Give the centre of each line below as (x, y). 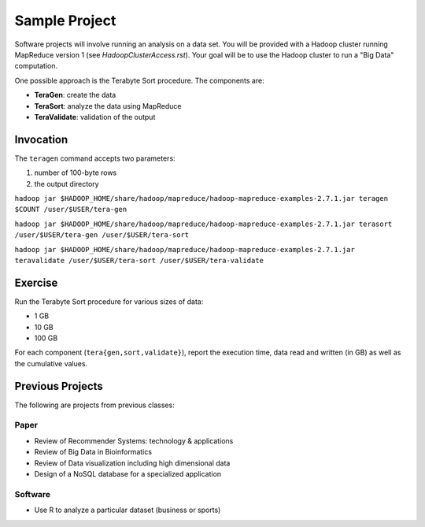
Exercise (36, 282)
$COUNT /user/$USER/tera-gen (71, 210)
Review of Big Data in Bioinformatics (93, 452)
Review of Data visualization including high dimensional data (132, 463)
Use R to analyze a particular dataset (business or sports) (128, 510)
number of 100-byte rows (76, 173)
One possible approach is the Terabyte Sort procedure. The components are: (139, 80)
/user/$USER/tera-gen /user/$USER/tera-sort (102, 235)
